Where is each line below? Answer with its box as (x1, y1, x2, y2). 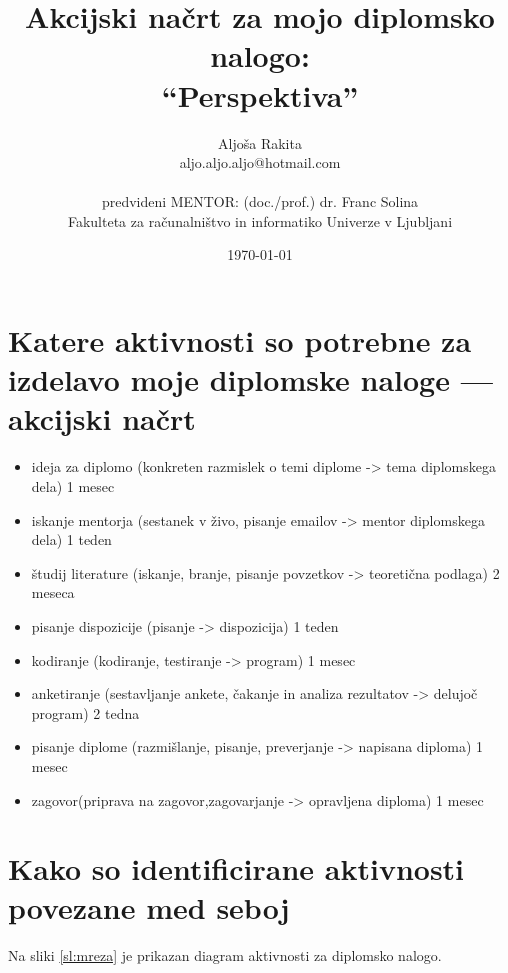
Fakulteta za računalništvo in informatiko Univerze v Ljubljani (67, 210, 453, 231)
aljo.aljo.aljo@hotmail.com (179, 152, 341, 173)
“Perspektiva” (161, 74, 359, 115)
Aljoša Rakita (218, 132, 302, 153)
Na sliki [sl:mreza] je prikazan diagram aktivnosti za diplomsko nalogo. (8, 945, 442, 966)
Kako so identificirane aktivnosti (8, 848, 465, 889)
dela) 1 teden (31, 529, 112, 550)
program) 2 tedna (31, 702, 140, 723)
